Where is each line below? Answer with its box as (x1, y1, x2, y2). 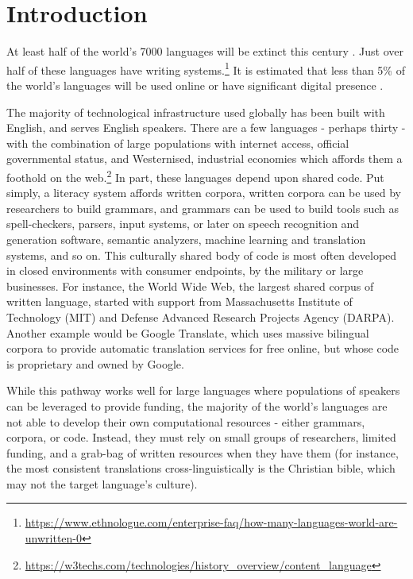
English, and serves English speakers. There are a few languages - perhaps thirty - (6, 119, 406, 136)
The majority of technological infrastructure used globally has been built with (6, 103, 385, 120)
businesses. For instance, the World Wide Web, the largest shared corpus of (6, 277, 374, 294)
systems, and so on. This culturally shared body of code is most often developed (6, 246, 397, 263)
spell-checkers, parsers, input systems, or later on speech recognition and (6, 215, 360, 232)
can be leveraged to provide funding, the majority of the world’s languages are (6, 397, 388, 414)
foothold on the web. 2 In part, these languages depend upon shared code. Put (6, 166, 384, 185)
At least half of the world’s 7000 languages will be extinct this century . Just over (6, 43, 404, 60)
